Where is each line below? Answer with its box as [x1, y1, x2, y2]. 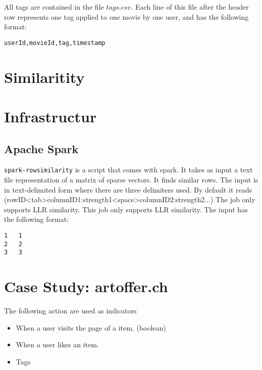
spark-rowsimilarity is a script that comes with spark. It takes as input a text [4, 164, 253, 175]
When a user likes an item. [16, 339, 99, 350]
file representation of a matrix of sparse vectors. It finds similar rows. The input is [4, 174, 258, 185]
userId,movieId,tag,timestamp [4, 39, 106, 47]
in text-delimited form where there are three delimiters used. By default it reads [4, 184, 252, 195]
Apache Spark [4, 141, 79, 156]
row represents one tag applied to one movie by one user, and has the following [4, 11, 249, 22]
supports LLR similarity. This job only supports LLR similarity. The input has [4, 204, 248, 214]
